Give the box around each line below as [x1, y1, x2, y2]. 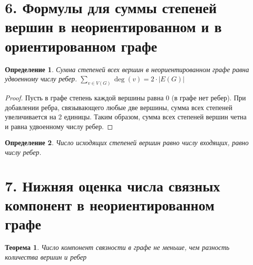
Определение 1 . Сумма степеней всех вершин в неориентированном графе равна [5, 64, 249, 74]
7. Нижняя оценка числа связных [5, 175, 220, 195]
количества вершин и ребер [5, 251, 86, 262]
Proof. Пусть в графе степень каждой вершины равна [5, 92, 164, 102]
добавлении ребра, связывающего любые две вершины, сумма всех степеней [5, 102, 232, 112]
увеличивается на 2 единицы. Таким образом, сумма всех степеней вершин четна [5, 112, 247, 122]
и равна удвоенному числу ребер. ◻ [5, 121, 113, 131]
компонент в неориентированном [5, 194, 214, 214]
